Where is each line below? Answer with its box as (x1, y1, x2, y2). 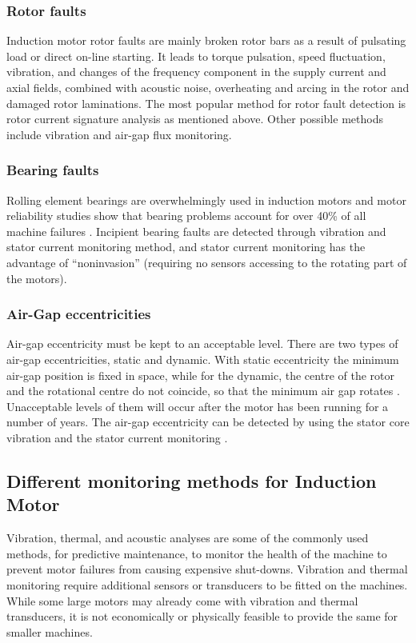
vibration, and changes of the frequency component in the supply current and (6, 63, 386, 80)
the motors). (6, 270, 67, 286)
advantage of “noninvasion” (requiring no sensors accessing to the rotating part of (6, 254, 407, 270)
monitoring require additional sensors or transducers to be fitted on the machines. (6, 576, 408, 593)
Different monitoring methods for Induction (6, 468, 377, 493)
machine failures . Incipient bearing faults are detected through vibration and (6, 222, 386, 239)
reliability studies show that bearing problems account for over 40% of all (6, 207, 366, 224)
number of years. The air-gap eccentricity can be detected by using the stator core (6, 413, 410, 430)
